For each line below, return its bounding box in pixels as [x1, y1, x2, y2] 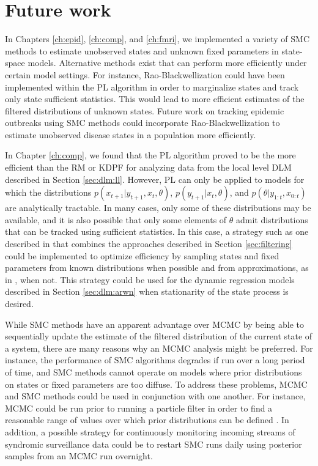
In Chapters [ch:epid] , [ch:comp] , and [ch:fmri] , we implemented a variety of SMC [5, 32, 310, 45]
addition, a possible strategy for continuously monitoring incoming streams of [5, 425, 295, 438]
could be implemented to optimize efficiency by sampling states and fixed [5, 249, 279, 262]
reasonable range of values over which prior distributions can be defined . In [5, 413, 289, 426]
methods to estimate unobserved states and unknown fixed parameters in [5, 44, 279, 57]
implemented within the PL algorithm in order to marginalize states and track [5, 80, 299, 93]
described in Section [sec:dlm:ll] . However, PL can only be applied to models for [5, 172, 305, 185]
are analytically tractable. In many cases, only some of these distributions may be [5, 201, 311, 214]
